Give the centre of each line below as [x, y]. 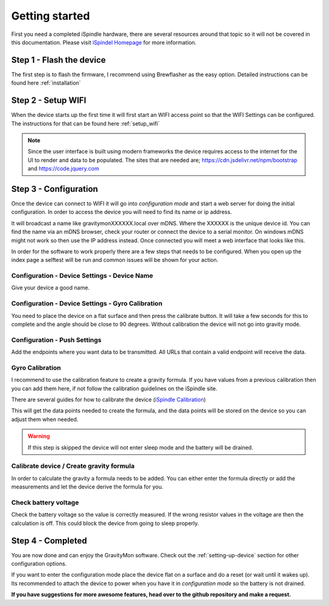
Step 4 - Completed [49, 541]
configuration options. [39, 564]
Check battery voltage [45, 502]
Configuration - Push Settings [56, 340]
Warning [39, 436]
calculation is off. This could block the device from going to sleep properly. [105, 523]
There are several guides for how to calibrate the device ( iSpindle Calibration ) [109, 400]
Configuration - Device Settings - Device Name [82, 276]
